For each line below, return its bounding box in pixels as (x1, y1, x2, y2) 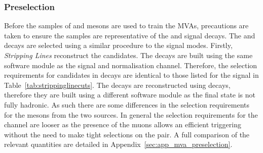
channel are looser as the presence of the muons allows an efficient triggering (4, 119, 241, 130)
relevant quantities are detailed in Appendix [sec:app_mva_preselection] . (4, 139, 233, 149)
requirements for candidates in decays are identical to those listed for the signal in (4, 70, 259, 80)
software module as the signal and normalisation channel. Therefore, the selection (4, 60, 257, 70)
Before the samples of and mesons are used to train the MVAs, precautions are (4, 20, 249, 31)
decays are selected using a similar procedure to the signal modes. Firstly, (4, 40, 233, 50)
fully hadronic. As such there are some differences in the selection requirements (4, 99, 250, 110)
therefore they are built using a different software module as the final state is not (4, 89, 256, 100)
